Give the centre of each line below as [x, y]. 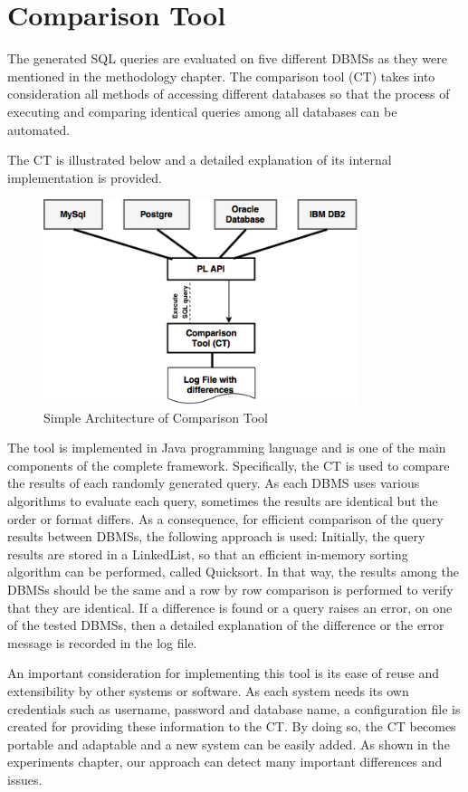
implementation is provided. [85, 177]
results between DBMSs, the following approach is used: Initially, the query [216, 536]
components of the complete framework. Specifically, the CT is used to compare [229, 465]
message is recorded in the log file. [102, 642]
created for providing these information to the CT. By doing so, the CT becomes [232, 726]
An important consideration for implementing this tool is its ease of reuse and [224, 673]
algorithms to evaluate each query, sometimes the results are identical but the [223, 501]
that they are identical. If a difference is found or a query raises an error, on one [230, 607]
